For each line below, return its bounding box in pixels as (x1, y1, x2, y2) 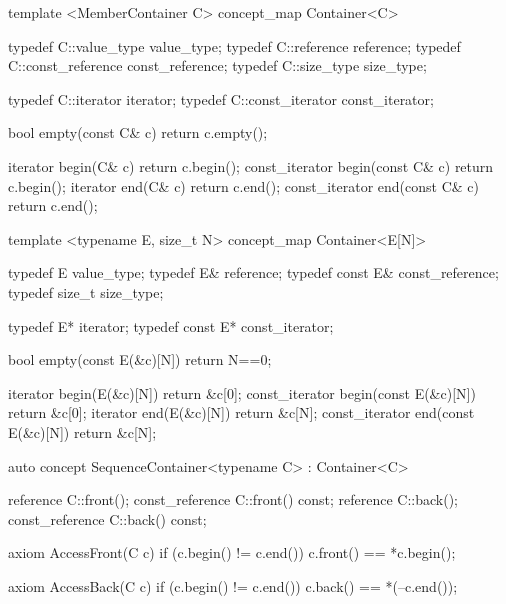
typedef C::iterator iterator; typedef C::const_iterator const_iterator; (8, 88, 434, 109)
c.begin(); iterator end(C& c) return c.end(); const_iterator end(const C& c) (8, 175, 479, 196)
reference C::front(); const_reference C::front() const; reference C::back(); (8, 489, 459, 510)
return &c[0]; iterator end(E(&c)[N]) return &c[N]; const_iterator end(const (8, 402, 475, 423)
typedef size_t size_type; (8, 281, 164, 302)
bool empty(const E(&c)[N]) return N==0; (8, 349, 272, 370)
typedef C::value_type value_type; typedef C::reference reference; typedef (8, 35, 461, 56)
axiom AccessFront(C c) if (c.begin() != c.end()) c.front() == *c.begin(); (8, 542, 456, 563)
